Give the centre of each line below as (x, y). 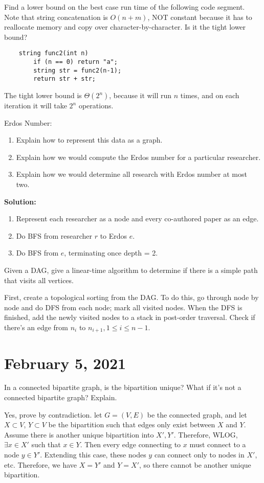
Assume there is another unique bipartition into (79, 434)
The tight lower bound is (43, 95)
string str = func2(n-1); (78, 70)
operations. (96, 105)
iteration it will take (36, 105)
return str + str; (64, 79)
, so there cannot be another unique (195, 464)
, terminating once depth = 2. (111, 253)
